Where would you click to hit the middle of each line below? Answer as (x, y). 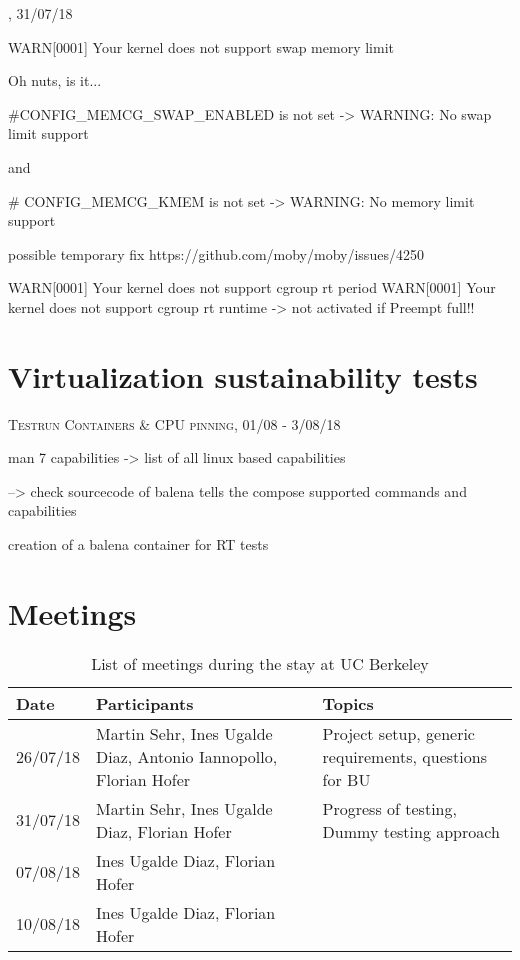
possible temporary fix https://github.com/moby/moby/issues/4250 (216, 253)
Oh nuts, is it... (55, 80)
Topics (348, 703)
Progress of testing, (389, 808)
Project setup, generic (398, 733)
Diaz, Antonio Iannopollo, (187, 756)
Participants (145, 703)
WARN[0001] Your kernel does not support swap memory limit (201, 46)
